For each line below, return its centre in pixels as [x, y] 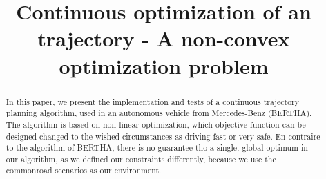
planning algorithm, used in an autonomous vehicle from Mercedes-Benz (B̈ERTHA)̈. [159, 113]
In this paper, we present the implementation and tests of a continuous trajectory [153, 101]
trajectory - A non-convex [164, 38]
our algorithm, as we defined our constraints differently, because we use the [141, 159]
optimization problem [164, 65]
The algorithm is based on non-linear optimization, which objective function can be [156, 124]
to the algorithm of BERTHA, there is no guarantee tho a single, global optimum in [157, 148]
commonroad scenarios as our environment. [84, 170]
